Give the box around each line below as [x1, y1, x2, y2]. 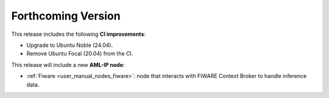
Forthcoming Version [11, 9, 121, 23]
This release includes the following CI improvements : [11, 30, 146, 38]
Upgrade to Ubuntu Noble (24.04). [26, 41, 113, 49]
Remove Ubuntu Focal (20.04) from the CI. [26, 50, 133, 57]
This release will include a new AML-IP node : [11, 61, 125, 68]
